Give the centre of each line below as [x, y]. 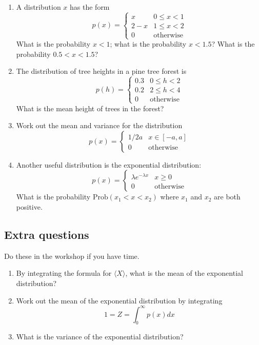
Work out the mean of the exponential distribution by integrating [119, 300]
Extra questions [47, 234]
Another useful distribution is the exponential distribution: [109, 164]
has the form [90, 7]
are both [227, 197]
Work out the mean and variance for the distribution [99, 125]
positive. [29, 206]
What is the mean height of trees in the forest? [90, 108]
